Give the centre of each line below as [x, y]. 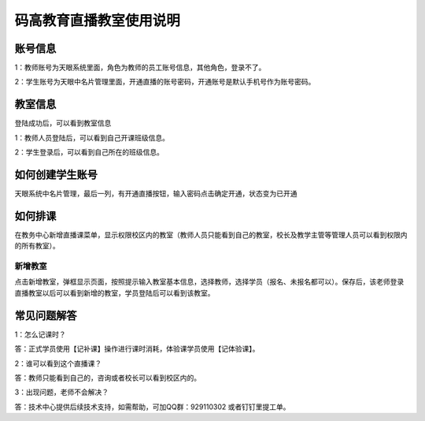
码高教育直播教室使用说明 [98, 20]
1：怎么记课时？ [40, 334]
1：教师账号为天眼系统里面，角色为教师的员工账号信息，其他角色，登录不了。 [140, 68]
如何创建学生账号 [56, 175]
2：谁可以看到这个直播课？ [58, 363]
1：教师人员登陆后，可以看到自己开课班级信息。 [92, 137]
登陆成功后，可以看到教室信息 [63, 123]
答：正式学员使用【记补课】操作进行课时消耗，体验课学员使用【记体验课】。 [137, 349]
